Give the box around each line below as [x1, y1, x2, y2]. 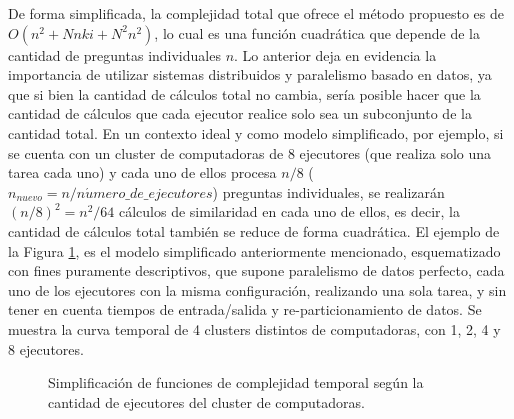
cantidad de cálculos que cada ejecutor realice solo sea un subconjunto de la [8, 103, 472, 124]
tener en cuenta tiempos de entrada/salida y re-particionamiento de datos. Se [8, 299, 482, 320]
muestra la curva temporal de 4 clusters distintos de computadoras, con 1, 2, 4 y [8, 318, 501, 339]
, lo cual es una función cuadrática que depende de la [154, 22, 480, 43]
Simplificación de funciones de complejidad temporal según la [48, 372, 424, 393]
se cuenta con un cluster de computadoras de [8, 142, 284, 163]
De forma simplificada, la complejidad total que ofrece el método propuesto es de [8, 3, 504, 23]
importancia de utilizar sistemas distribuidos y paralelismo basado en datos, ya [8, 64, 492, 85]
